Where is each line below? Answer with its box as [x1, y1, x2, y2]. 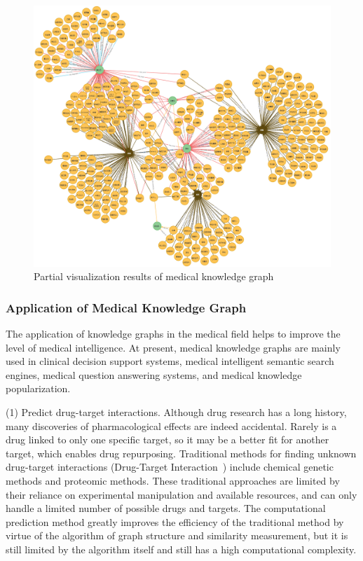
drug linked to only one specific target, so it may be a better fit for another [6, 432, 329, 447]
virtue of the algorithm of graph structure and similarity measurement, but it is [6, 528, 348, 543]
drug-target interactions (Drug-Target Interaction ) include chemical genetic [6, 459, 334, 474]
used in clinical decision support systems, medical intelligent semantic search [6, 354, 334, 368]
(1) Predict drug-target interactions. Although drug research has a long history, [6, 405, 347, 420]
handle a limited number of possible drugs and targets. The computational [6, 501, 326, 515]
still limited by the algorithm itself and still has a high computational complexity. [6, 541, 357, 556]
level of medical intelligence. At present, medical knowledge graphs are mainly [6, 340, 341, 354]
